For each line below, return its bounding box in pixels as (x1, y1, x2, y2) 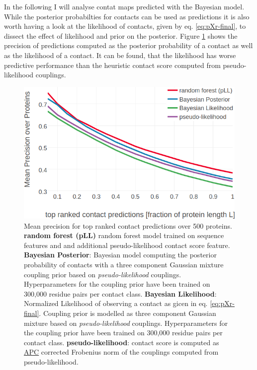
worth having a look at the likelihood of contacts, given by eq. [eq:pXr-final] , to (4, 21, 246, 31)
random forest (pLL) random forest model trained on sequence (24, 230, 224, 241)
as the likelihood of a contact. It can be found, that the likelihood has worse (4, 50, 236, 60)
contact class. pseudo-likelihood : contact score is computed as (24, 337, 219, 347)
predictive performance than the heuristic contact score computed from (4, 60, 221, 70)
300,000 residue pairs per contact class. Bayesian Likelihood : (24, 288, 217, 299)
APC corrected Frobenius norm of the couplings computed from (24, 347, 219, 357)
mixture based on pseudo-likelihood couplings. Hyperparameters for (24, 317, 228, 328)
